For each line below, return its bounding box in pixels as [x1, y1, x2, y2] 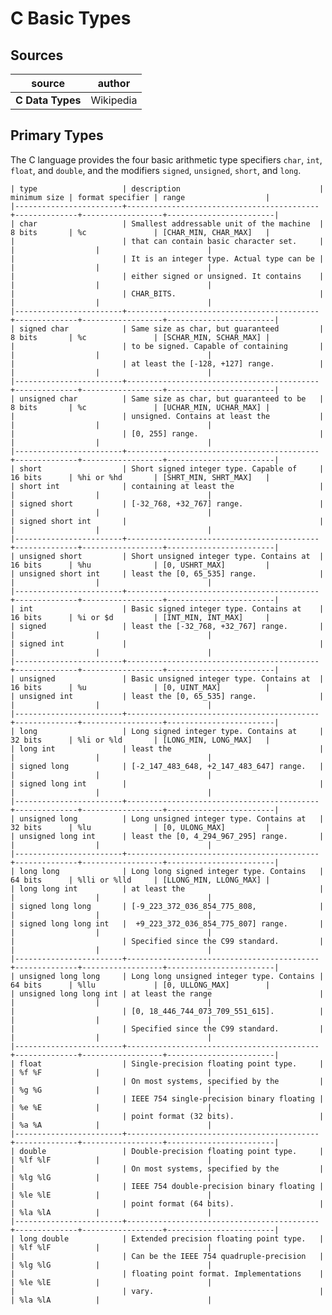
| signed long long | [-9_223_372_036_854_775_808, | [10, 901, 325, 911]
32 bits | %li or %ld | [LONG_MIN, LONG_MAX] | [10, 735, 271, 745]
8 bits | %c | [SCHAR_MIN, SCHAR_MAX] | [10, 332, 271, 342]
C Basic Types [10, 7, 132, 30]
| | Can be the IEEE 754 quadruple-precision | [10, 1251, 325, 1261]
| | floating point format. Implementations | [10, 1268, 325, 1279]
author [97, 77, 131, 90]
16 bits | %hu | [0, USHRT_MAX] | [10, 560, 271, 570]
